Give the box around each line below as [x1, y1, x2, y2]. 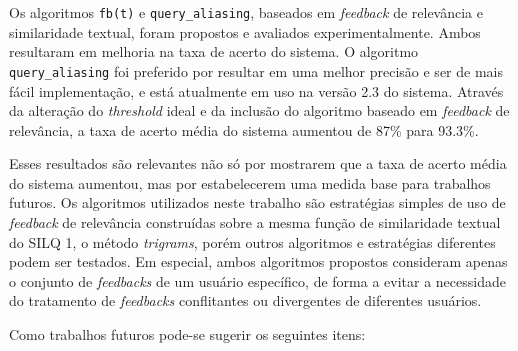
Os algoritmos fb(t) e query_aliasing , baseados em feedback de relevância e [9, 2, 483, 22]
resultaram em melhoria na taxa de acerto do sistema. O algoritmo [9, 41, 419, 62]
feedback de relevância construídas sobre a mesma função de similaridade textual [9, 212, 501, 233]
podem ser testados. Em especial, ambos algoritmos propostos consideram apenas [9, 251, 508, 272]
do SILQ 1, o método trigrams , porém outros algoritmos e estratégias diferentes [9, 231, 496, 252]
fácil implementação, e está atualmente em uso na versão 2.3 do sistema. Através [9, 80, 504, 101]
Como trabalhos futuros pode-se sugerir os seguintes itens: [9, 324, 366, 345]
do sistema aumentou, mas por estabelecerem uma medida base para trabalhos [9, 172, 491, 193]
